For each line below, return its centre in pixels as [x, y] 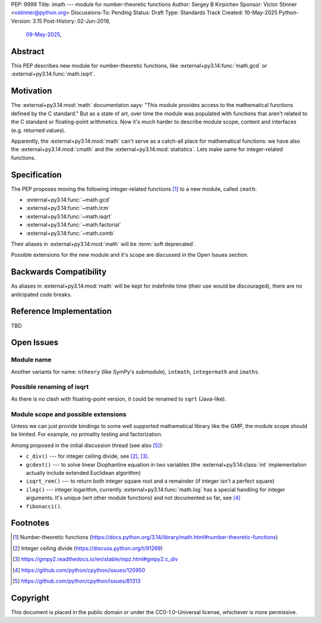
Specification [36, 174]
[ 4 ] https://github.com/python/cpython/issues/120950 [79, 570]
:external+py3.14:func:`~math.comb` [70, 233]
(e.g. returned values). [38, 130]
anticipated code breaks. [42, 294]
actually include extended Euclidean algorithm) [83, 473]
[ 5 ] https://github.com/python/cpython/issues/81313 [77, 581]
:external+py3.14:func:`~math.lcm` [68, 208]
